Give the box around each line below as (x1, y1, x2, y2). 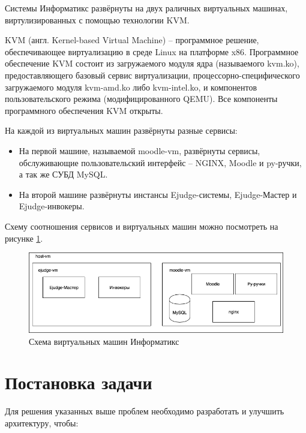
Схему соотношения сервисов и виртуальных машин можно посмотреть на (5, 219, 278, 232)
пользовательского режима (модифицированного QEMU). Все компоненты (5, 92, 278, 105)
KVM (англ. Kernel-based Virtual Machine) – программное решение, (5, 34, 259, 46)
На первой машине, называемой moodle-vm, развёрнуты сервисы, (19, 144, 260, 157)
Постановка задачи (5, 370, 152, 395)
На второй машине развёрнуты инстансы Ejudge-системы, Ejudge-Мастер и (19, 188, 297, 200)
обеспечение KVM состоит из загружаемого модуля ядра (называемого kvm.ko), (5, 57, 299, 70)
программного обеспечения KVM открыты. (5, 104, 163, 116)
